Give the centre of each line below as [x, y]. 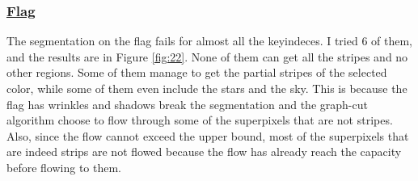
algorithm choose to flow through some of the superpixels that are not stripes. [200, 120]
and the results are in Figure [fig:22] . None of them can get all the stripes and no [207, 56]
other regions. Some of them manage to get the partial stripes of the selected [197, 72]
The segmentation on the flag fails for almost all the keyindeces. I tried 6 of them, [210, 41]
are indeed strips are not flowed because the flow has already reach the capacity [204, 152]
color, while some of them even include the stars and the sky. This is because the [207, 88]
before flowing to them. [64, 167]
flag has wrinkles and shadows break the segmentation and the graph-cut [187, 104]
